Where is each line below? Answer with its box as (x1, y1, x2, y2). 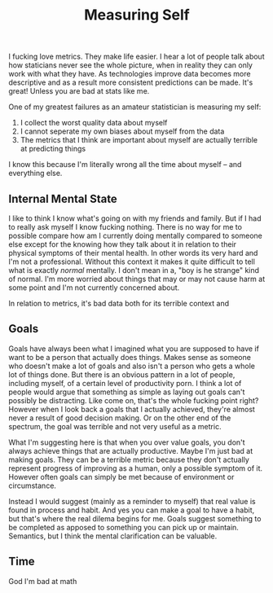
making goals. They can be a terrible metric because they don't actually (8, 455, 250, 464)
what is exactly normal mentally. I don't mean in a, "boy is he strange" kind (8, 266, 259, 275)
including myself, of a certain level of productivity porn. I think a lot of (8, 378, 242, 388)
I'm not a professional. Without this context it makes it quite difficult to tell (8, 257, 255, 266)
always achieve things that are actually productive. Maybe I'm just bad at (8, 446, 253, 455)
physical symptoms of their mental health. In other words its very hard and (8, 248, 258, 257)
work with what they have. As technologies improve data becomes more (8, 69, 251, 79)
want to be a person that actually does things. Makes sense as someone (8, 352, 251, 362)
